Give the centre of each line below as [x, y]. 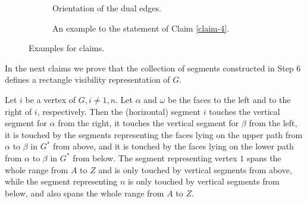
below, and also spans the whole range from [84, 193]
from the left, [273, 123]
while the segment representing [61, 181]
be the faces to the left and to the [229, 99]
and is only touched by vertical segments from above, [195, 169]
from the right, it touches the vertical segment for [148, 123]
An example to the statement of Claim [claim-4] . [141, 28]
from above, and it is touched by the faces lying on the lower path [173, 146]
